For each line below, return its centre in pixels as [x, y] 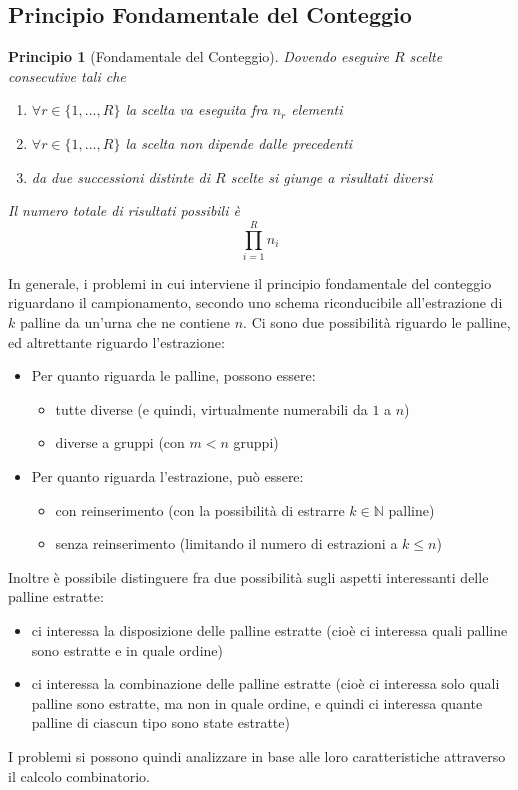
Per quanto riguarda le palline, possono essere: [173, 375]
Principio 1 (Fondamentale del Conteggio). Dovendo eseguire [198, 56]
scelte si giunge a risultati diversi [331, 176]
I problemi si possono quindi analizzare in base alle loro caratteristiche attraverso [257, 755]
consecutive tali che [67, 75]
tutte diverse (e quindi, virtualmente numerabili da [211, 408]
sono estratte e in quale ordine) [127, 649]
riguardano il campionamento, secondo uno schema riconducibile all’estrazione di [255, 302]
